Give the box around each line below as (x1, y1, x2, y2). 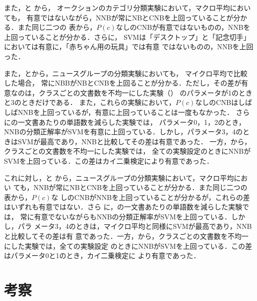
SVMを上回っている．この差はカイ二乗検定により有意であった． (4, 155, 214, 166)
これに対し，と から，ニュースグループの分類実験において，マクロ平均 (4, 172, 234, 183)
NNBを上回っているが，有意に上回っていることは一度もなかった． (17, 106, 234, 117)
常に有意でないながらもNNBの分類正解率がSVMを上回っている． (20, 211, 231, 221)
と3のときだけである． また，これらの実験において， (4, 97, 176, 107)
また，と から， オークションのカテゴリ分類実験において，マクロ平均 (4, 2, 230, 12)
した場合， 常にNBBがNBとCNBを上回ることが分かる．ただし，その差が (4, 78, 241, 88)
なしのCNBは (195, 97, 238, 107)
